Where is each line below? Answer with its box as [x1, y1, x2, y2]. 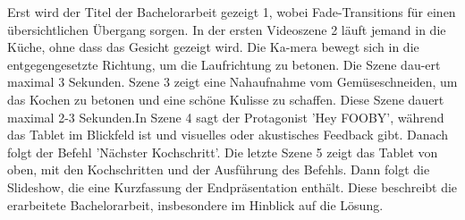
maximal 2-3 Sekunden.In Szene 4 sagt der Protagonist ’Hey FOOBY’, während [7, 107, 444, 126]
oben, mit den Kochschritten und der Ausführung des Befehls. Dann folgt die [7, 160, 430, 179]
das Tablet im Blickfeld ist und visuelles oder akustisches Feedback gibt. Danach [7, 125, 449, 144]
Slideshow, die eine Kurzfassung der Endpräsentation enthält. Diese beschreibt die [7, 177, 458, 196]
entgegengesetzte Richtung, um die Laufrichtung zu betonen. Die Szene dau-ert [7, 55, 441, 73]
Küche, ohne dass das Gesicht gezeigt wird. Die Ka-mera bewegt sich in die [7, 38, 419, 56]
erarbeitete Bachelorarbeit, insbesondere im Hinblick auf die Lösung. [7, 195, 384, 214]
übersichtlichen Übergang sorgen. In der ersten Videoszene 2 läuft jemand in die [7, 20, 446, 38]
